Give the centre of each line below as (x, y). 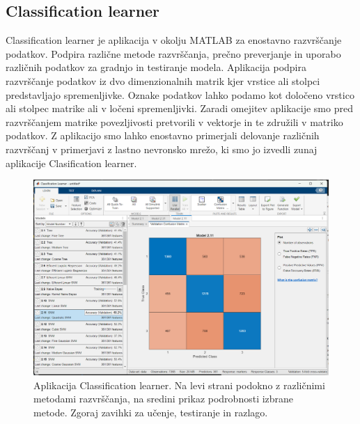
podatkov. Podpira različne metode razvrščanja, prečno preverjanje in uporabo (173, 53)
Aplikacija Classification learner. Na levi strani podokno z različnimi (179, 385)
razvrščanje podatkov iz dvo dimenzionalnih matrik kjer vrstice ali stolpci (163, 80)
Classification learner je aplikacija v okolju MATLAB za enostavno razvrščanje (174, 40)
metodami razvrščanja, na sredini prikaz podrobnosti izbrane (164, 399)
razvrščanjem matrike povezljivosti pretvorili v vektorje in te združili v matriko (174, 121)
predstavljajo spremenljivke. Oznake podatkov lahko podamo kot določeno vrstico (180, 94)
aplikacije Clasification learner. (71, 163)
